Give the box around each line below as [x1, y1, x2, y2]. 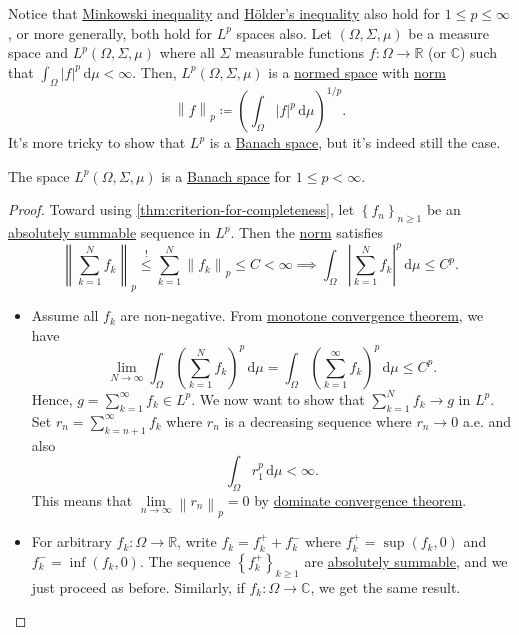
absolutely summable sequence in [8, 222, 211, 243]
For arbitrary [31, 531, 112, 552]
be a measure [408, 22, 489, 43]
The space [8, 165, 70, 186]
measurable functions [235, 42, 365, 63]
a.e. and [462, 410, 512, 431]
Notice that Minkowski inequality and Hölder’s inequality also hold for [8, 3, 441, 23]
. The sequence [139, 550, 231, 571]
